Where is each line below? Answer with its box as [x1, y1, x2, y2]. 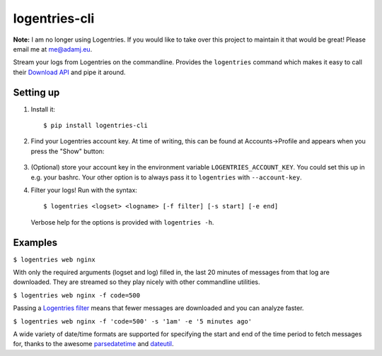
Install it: [30, 105, 56, 113]
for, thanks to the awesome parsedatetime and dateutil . [13, 340, 174, 348]
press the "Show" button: [30, 147, 105, 155]
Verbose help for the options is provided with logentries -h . [30, 218, 214, 226]
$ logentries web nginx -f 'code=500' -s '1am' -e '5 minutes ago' [13, 317, 253, 325]
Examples [13, 237, 58, 249]
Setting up [13, 86, 60, 98]
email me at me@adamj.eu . [13, 44, 93, 53]
